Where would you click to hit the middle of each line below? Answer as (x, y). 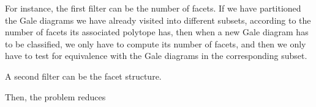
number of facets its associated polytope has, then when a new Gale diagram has (157, 32)
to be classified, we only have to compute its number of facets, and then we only (156, 43)
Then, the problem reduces (55, 96)
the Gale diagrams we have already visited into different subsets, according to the (158, 20)
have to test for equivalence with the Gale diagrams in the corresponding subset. (156, 56)
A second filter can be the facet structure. (83, 76)
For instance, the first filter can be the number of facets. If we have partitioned (153, 8)
